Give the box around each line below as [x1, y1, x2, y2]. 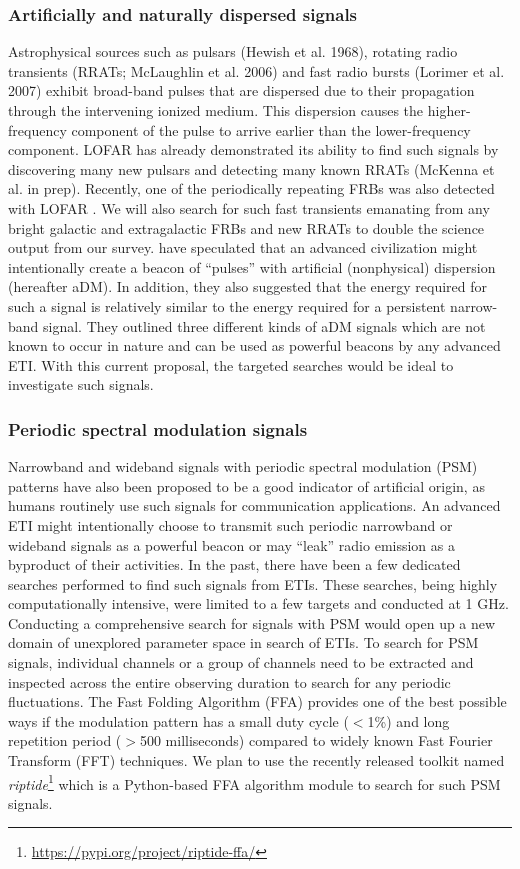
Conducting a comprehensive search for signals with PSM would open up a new [8, 612, 496, 633]
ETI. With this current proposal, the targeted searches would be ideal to [8, 354, 454, 375]
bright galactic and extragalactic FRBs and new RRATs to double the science [8, 217, 485, 238]
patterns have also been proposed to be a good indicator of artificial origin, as [8, 475, 485, 496]
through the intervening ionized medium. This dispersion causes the [8, 100, 424, 120]
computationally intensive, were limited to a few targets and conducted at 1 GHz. [8, 593, 509, 614]
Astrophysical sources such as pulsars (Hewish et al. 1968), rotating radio [8, 41, 458, 62]
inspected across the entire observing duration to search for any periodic [8, 671, 451, 692]
